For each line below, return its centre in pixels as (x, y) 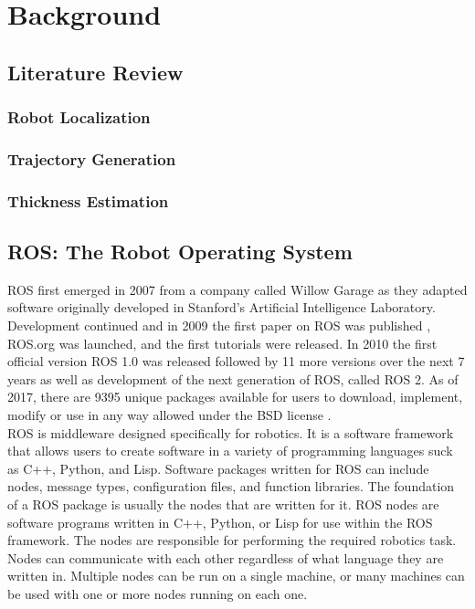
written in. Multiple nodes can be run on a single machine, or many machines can (236, 576)
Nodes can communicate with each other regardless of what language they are (226, 557)
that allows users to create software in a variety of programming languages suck (230, 451)
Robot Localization (79, 117)
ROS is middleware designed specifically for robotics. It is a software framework (231, 432)
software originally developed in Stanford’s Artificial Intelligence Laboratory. (222, 307)
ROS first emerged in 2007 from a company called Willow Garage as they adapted (237, 289)
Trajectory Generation (92, 158)
